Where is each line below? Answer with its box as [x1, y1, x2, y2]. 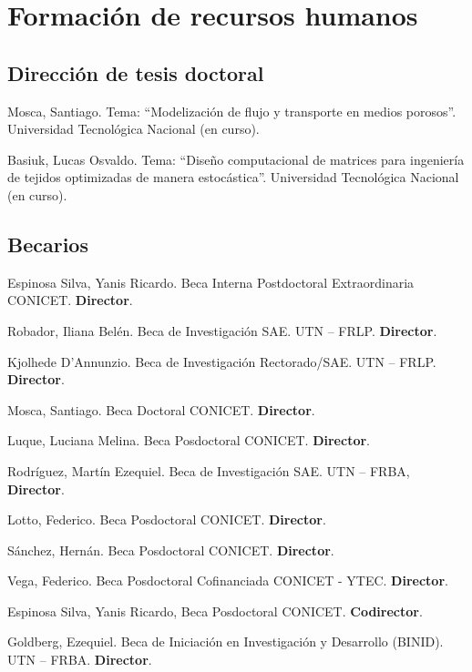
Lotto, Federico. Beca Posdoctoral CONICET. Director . [7, 510, 326, 529]
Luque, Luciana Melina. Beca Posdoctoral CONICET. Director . [7, 431, 370, 450]
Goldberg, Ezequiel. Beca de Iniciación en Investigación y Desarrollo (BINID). [7, 632, 444, 651]
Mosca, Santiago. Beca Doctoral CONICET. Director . [7, 400, 315, 419]
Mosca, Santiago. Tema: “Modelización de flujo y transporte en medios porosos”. [7, 101, 457, 120]
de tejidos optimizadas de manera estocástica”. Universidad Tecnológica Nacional [7, 168, 459, 187]
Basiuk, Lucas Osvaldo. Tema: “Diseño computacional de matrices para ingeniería [7, 149, 465, 168]
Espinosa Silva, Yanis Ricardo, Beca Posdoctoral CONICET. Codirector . [7, 601, 423, 620]
